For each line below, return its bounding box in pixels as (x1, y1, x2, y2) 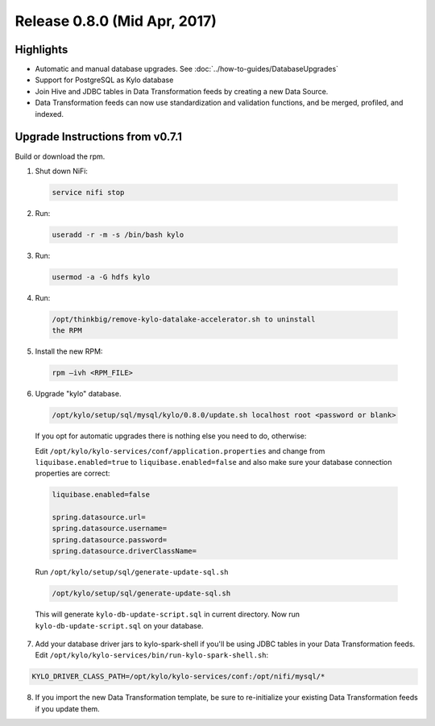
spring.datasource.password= (52, 535, 168, 544)
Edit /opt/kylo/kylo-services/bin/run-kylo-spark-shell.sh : (35, 650, 269, 660)
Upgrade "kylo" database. (35, 389, 122, 399)
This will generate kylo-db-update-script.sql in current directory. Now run (35, 609, 300, 620)
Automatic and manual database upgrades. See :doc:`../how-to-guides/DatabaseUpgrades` (35, 64, 338, 74)
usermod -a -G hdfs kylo (52, 272, 151, 281)
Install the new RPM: (35, 346, 103, 356)
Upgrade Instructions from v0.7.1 (14, 130, 183, 144)
